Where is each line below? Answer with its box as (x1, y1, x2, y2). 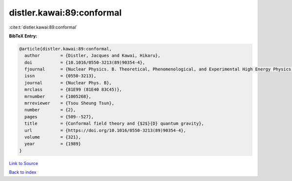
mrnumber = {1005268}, (24, 94, 91, 99)
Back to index (9, 169, 36, 175)
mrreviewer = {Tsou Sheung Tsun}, (24, 100, 114, 106)
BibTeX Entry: (9, 33, 37, 39)
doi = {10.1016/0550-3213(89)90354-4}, (24, 60, 146, 65)
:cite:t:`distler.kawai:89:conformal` (9, 24, 78, 30)
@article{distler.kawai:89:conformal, (19, 46, 112, 51)
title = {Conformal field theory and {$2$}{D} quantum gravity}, (24, 121, 204, 126)
